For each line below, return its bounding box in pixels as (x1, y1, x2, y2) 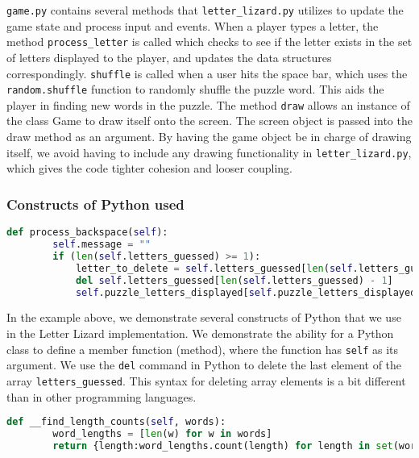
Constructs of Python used (6, 194, 185, 214)
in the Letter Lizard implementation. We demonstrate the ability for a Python (6, 324, 394, 341)
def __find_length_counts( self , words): (6, 416, 226, 428)
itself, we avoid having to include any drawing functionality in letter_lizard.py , (6, 144, 412, 160)
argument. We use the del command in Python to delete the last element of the (6, 356, 402, 373)
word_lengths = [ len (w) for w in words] (52, 428, 272, 439)
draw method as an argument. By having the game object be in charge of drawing (6, 128, 412, 145)
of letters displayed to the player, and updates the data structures (6, 48, 332, 65)
